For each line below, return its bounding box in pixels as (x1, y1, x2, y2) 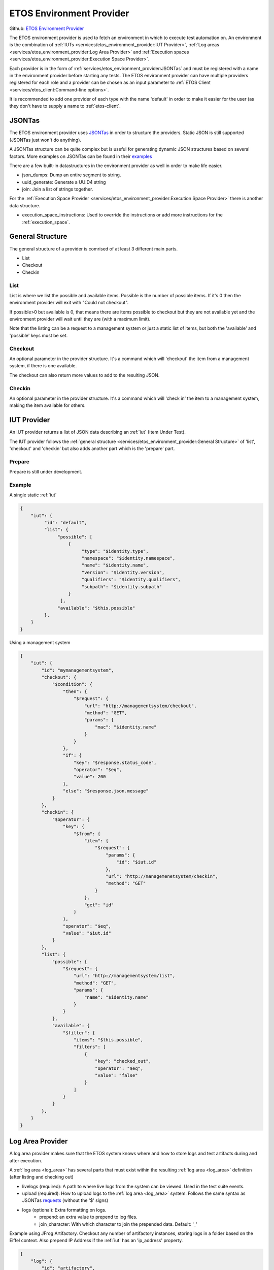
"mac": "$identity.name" (94, 724, 157, 730)
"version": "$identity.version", (81, 569, 165, 575)
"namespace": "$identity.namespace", (81, 555, 176, 561)
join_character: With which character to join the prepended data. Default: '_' (39, 1221, 197, 1227)
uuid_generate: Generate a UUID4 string (22, 179, 106, 185)
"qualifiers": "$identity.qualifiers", (81, 577, 181, 583)
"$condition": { (52, 681, 93, 687)
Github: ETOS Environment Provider (9, 25, 84, 31)
